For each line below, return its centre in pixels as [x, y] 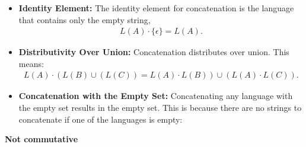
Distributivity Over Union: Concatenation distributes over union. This [154, 52]
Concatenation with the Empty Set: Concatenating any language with [156, 96]
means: [31, 63]
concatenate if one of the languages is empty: [101, 119]
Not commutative [42, 139]
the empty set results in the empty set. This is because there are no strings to [160, 108]
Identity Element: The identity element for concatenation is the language [156, 8]
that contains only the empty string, [85, 19]
